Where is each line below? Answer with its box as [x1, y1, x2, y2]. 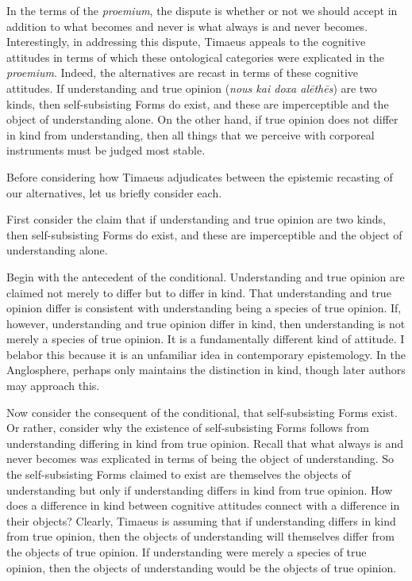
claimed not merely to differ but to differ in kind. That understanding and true [6, 284, 391, 300]
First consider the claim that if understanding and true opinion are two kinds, [6, 211, 386, 227]
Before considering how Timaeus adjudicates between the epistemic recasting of [6, 168, 393, 185]
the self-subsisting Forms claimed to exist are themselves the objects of [6, 466, 351, 483]
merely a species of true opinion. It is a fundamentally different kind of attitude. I [6, 331, 405, 347]
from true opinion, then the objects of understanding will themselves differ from [6, 528, 395, 545]
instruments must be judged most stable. [6, 142, 206, 159]
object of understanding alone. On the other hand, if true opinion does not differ [6, 111, 399, 128]
